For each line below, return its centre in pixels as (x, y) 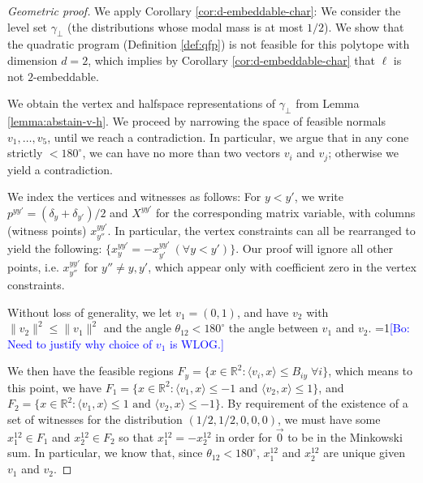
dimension (32, 60)
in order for (244, 436)
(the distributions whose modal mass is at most (186, 26)
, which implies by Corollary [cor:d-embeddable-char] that (231, 60)
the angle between (273, 328)
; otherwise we (363, 153)
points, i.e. (33, 266)
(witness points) (47, 230)
